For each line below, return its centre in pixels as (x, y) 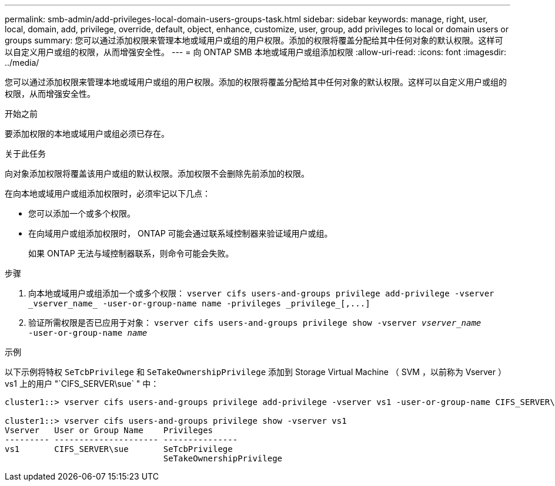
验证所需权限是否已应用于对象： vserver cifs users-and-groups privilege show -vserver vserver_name (255, 323)
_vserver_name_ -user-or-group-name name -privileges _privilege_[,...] (199, 303)
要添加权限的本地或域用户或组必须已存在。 (87, 134)
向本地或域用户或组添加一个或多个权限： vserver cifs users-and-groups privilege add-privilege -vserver (261, 293)
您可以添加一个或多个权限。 (82, 213)
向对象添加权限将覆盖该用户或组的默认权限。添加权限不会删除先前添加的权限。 (157, 173)
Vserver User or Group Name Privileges (109, 430)
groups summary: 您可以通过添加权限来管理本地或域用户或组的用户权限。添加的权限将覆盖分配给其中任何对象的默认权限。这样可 (254, 40)
